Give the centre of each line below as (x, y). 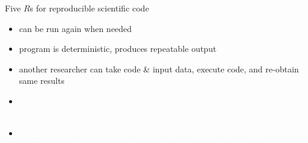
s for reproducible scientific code (89, 8)
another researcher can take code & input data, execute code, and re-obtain (159, 68)
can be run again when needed (75, 28)
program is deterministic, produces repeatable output (118, 49)
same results (42, 81)
